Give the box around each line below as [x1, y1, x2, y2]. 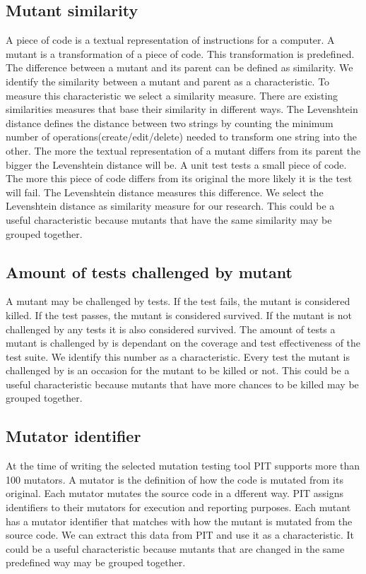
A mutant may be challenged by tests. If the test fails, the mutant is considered [6, 294, 350, 309]
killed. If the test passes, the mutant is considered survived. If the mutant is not [6, 307, 352, 322]
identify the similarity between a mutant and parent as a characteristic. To [6, 73, 330, 88]
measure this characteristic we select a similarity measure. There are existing [6, 88, 338, 102]
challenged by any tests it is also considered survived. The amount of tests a [6, 321, 336, 336]
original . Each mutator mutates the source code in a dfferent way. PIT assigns [6, 486, 344, 501]
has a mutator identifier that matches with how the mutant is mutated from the [6, 513, 353, 528]
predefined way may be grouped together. [6, 555, 186, 570]
